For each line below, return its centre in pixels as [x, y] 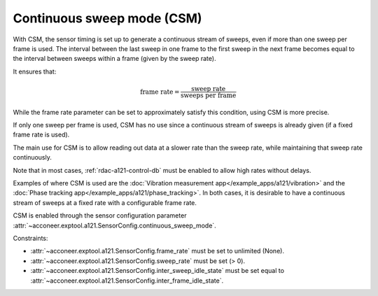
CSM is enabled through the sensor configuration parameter [100, 216]
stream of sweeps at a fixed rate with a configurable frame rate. [105, 202]
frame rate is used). [41, 135]
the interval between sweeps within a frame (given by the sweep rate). [114, 59]
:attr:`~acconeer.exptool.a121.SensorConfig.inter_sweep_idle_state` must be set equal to [157, 271]
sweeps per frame [209, 95]
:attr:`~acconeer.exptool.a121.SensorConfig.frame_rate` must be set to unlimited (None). [157, 251]
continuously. [32, 157]
